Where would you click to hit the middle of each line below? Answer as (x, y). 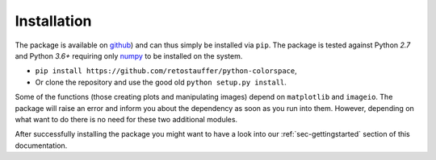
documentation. (41, 146)
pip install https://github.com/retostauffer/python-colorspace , (166, 71)
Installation (53, 21)
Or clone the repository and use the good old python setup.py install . (161, 82)
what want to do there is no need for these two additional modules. (126, 119)
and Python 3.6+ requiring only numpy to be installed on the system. (129, 55)
